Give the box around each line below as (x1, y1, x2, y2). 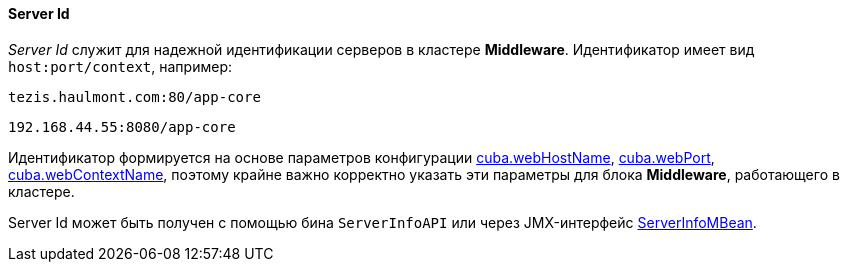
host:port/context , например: (8, 57, 232, 75)
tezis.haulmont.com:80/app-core (8, 88, 261, 105)
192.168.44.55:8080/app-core (8, 118, 236, 135)
